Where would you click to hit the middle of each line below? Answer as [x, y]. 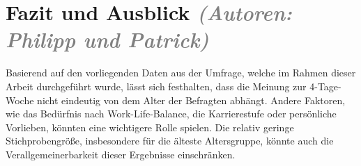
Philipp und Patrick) [107, 40]
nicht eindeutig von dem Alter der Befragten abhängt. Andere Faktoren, [191, 100]
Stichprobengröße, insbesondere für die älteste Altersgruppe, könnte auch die [170, 141]
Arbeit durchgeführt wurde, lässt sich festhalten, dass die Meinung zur [156, 86]
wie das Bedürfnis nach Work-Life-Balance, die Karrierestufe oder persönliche [171, 114]
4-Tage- [325, 86]
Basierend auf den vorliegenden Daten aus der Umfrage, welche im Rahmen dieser [181, 73]
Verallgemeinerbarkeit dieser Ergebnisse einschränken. [121, 154]
